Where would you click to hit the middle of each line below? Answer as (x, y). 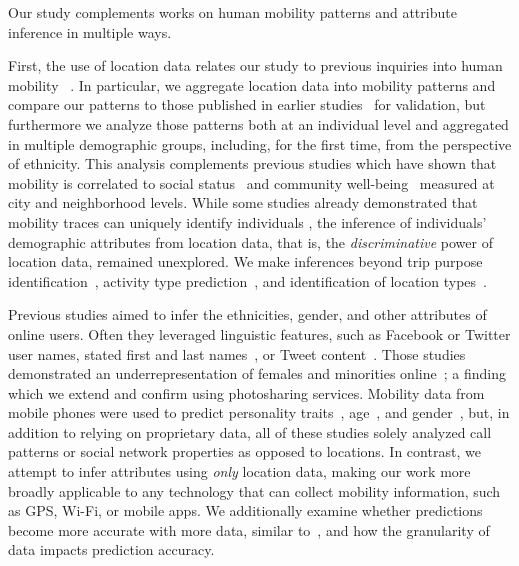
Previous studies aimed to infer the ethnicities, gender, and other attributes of (247, 314)
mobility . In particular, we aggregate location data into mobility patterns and (252, 84)
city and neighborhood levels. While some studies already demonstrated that (243, 202)
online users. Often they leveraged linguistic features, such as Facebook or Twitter (259, 333)
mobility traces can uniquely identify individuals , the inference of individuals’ (247, 221)
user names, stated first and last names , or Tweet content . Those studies (237, 353)
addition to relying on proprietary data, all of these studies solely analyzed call (250, 431)
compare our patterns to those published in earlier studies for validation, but (247, 104)
